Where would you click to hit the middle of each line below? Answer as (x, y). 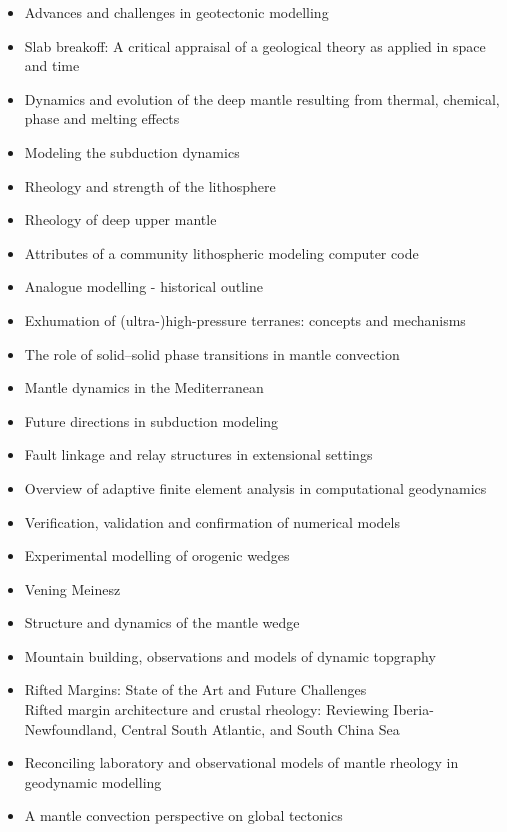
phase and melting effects (102, 118)
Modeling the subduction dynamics (132, 151)
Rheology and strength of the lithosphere (150, 185)
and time (52, 65)
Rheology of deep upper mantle (120, 219)
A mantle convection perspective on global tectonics (183, 815)
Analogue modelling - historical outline (143, 286)
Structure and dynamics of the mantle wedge (162, 622)
